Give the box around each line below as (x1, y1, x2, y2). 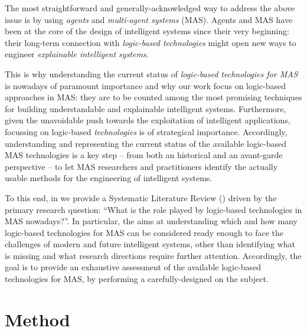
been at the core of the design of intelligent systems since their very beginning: (5, 25, 289, 37)
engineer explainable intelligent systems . (5, 48, 149, 60)
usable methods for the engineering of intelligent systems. (5, 172, 213, 184)
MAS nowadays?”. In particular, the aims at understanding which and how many (5, 215, 298, 227)
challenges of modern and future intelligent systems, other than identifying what (5, 238, 296, 250)
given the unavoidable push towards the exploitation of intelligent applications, (5, 114, 290, 126)
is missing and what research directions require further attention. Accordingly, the (5, 249, 302, 261)
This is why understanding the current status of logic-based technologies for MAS (5, 67, 298, 80)
